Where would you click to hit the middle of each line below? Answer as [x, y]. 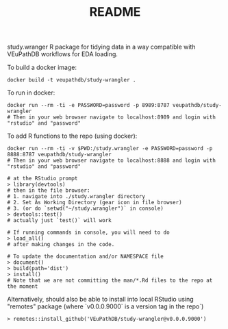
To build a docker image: [42, 68]
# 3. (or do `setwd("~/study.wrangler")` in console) [86, 209]
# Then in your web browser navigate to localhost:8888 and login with [111, 161]
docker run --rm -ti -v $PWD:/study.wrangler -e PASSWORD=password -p [110, 149]
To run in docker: [31, 93]
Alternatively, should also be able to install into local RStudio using [100, 300]
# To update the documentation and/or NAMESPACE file [86, 257]
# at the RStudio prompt [42, 179]
